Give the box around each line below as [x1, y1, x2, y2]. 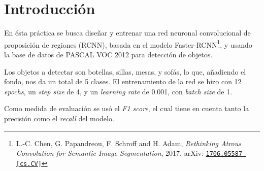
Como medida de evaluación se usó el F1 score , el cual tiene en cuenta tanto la [4, 103, 249, 114]
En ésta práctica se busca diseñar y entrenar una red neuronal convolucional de [4, 27, 251, 38]
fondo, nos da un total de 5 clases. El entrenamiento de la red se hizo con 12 [4, 76, 242, 87]
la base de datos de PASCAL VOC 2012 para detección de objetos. [4, 49, 213, 59]
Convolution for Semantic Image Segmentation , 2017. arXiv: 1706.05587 [16, 148, 243, 158]
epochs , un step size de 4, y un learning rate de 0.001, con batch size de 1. [4, 86, 233, 96]
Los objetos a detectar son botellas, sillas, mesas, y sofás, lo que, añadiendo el [4, 66, 246, 77]
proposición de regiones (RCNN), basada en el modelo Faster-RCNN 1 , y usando [4, 38, 252, 50]
